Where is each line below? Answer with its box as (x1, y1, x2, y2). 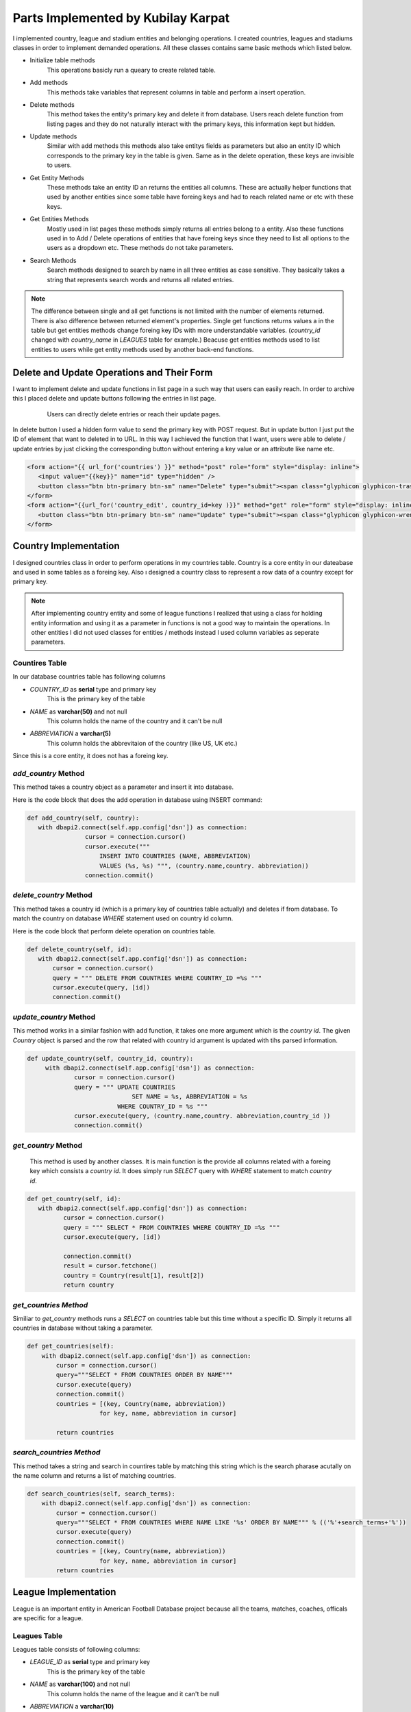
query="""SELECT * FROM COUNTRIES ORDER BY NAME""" (55, 1371, 234, 1379)
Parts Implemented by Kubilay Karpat (12, 10, 230, 25)
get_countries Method (12, 1300, 88, 1309)
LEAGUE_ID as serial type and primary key (29, 1658, 151, 1666)
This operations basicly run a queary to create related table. (47, 66, 216, 74)
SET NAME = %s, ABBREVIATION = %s (132, 1093, 248, 1100)
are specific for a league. (12, 1613, 84, 1622)
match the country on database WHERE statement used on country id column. (12, 914, 234, 922)
